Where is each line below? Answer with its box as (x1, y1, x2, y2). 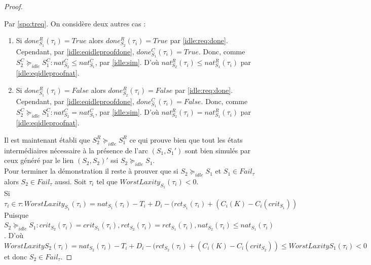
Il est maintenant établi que (4, 134, 90, 145)
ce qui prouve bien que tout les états (129, 134, 243, 145)
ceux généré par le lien (4, 155, 74, 165)
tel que (96, 176, 118, 186)
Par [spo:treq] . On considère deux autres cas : (4, 18, 146, 28)
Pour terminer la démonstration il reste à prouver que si (4, 165, 178, 176)
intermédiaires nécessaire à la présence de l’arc (4, 145, 148, 155)
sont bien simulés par (184, 145, 251, 155)
